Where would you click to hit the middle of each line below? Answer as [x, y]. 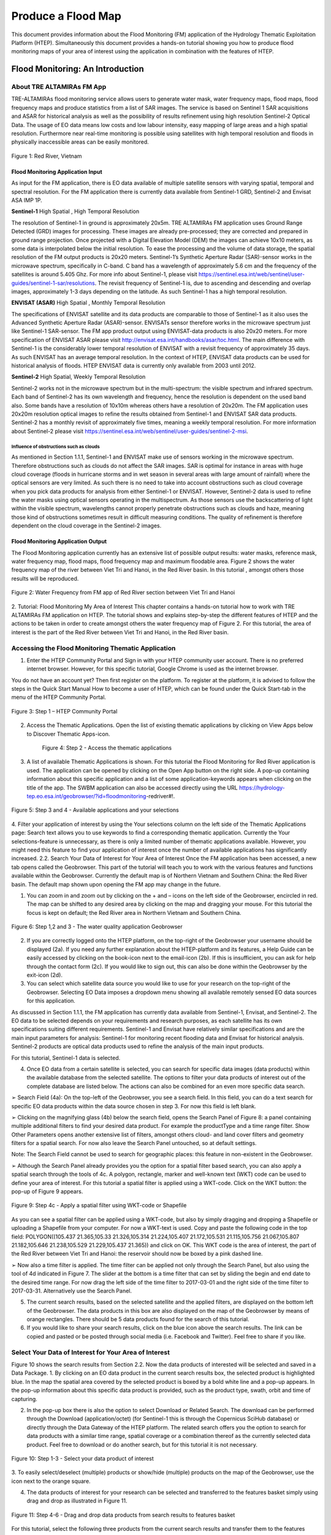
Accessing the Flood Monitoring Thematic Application [93, 648]
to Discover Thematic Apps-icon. [68, 734]
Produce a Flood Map [67, 16]
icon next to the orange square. [51, 1481]
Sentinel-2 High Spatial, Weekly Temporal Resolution [78, 377]
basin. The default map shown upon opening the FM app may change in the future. [116, 884]
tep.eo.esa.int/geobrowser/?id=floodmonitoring [86, 796]
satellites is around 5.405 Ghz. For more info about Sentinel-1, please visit [104, 274]
